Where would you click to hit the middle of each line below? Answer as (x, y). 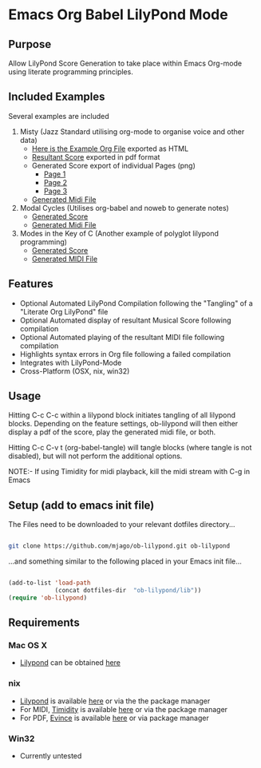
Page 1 (55, 174)
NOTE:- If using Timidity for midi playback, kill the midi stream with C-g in (129, 472)
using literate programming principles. (71, 72)
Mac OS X (28, 646)
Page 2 (55, 182)
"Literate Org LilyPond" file (64, 311)
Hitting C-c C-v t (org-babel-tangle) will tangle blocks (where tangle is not (130, 448)
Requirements (44, 623)
